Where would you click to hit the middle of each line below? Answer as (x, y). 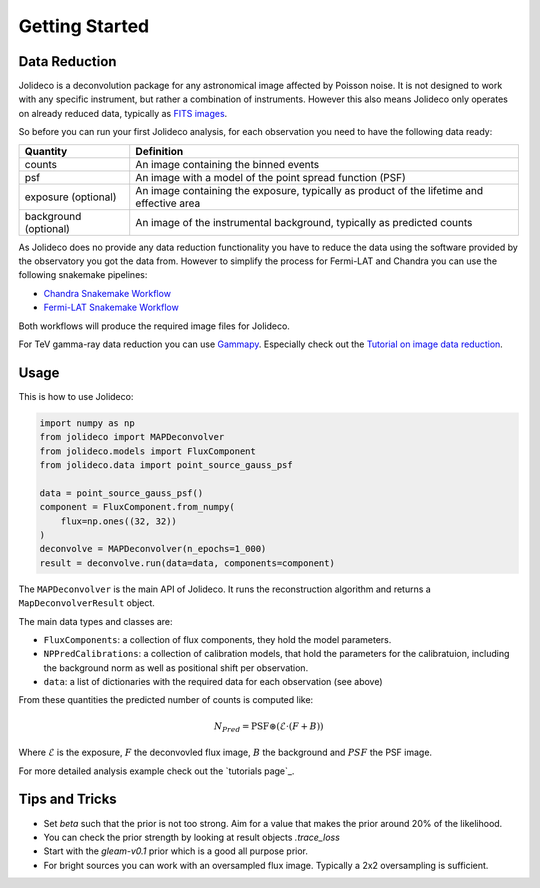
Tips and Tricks (67, 799)
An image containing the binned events (227, 164)
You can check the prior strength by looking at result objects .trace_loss (191, 837)
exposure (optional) (70, 197)
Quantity (46, 151)
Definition (159, 151)
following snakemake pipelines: (83, 275)
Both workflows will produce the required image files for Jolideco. (154, 326)
